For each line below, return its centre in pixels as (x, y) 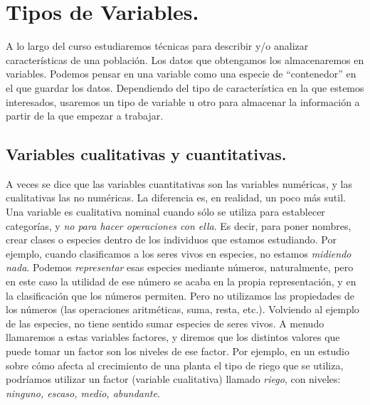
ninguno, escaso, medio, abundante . (83, 393)
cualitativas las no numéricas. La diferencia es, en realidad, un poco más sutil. (176, 198)
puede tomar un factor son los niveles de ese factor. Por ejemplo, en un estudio (178, 351)
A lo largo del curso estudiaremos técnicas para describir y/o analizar (157, 46)
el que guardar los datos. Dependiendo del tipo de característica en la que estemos (185, 87)
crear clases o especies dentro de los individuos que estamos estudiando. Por (171, 240)
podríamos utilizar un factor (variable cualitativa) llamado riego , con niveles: (173, 379)
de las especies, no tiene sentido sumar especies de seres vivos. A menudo (165, 323)
